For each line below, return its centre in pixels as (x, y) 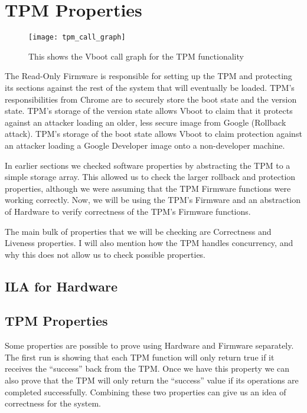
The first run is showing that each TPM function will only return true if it (140, 357)
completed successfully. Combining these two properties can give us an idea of (146, 391)
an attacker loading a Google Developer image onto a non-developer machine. (145, 145)
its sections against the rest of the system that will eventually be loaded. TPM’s (150, 87)
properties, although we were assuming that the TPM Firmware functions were (148, 188)
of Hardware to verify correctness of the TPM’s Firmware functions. (128, 211)
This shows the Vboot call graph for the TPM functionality (136, 56)
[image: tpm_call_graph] (77, 37)
